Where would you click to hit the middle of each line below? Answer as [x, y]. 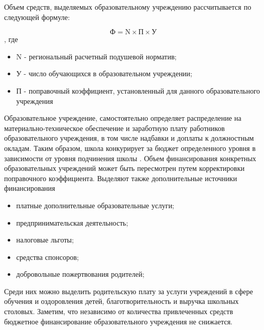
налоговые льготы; [45, 240]
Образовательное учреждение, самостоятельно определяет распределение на [123, 118]
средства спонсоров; [47, 257]
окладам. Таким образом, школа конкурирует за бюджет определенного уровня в [130, 148]
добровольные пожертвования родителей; [80, 274]
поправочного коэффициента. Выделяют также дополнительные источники [121, 178]
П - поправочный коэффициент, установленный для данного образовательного [138, 90]
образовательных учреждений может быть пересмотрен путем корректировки [125, 168]
